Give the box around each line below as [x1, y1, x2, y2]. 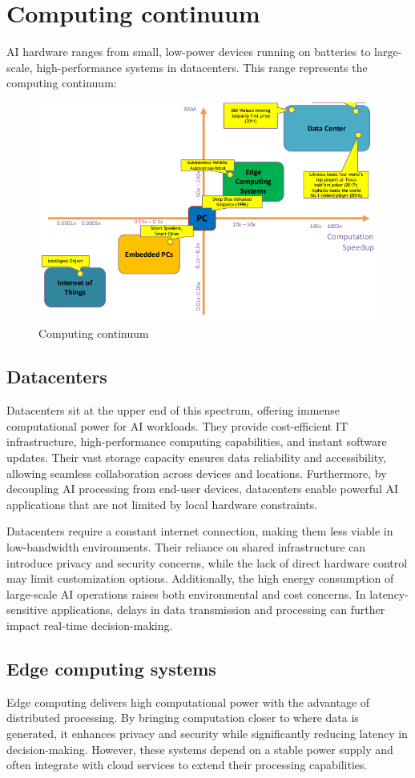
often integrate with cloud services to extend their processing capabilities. [6, 756, 368, 773]
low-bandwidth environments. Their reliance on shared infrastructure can [6, 539, 366, 555]
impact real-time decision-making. [6, 616, 173, 633]
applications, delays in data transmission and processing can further [51, 601, 385, 618]
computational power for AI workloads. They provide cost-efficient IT [6, 417, 349, 434]
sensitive [6, 601, 48, 618]
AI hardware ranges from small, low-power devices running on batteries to [6, 43, 371, 60]
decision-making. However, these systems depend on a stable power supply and [6, 740, 393, 757]
